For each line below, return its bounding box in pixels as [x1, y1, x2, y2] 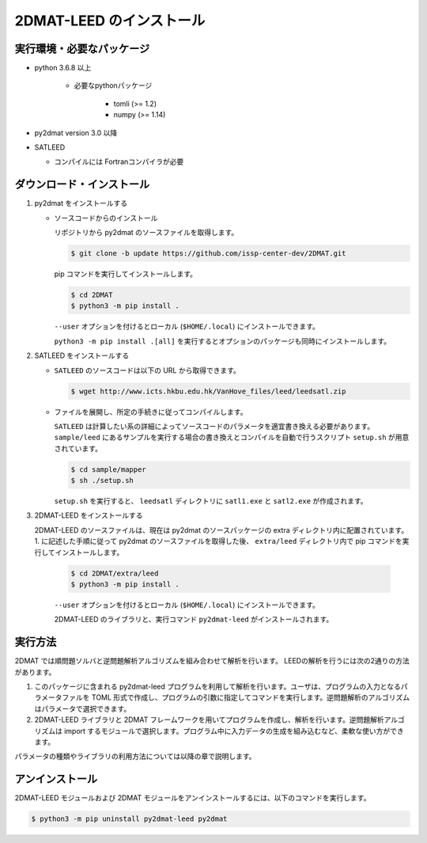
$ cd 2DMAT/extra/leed [70, 568, 159, 578]
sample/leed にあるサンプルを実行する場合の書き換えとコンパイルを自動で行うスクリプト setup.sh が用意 [54, 432, 410, 442]
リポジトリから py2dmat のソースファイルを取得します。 [54, 228, 239, 237]
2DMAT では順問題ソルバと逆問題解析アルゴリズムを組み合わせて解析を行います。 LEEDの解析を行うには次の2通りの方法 [14, 656, 410, 666]
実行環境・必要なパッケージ [14, 42, 150, 55]
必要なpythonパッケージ [74, 81, 153, 90]
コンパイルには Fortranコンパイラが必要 [54, 157, 184, 166]
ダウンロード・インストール [14, 178, 150, 192]
